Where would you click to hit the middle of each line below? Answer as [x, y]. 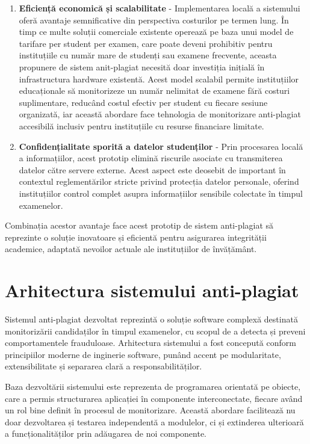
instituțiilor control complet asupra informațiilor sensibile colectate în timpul [161, 193]
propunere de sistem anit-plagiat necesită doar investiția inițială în [142, 66]
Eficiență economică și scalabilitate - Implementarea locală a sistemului [160, 8]
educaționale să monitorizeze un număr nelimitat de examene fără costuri [154, 91]
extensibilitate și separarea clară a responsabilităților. [104, 366]
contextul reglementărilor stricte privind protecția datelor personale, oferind [159, 181]
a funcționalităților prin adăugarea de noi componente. [106, 433]
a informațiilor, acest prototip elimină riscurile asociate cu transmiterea [151, 158]
